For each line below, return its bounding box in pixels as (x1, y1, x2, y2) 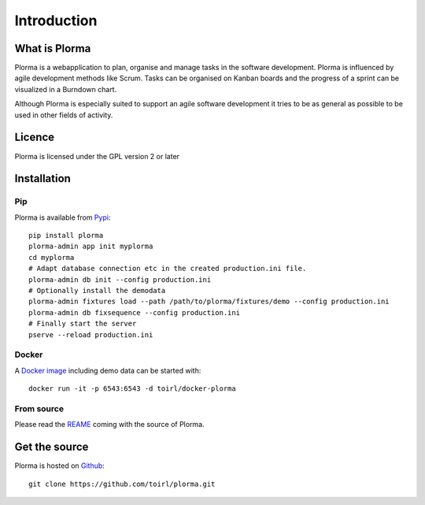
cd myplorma (28, 253, 75, 262)
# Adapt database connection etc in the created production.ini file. (28, 264, 307, 273)
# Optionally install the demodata (28, 286, 166, 295)
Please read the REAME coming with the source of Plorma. (14, 420, 205, 429)
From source (14, 403, 65, 414)
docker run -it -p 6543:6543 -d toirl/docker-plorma (28, 384, 236, 393)
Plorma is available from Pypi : (14, 213, 111, 222)
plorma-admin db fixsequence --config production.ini (28, 308, 240, 317)
